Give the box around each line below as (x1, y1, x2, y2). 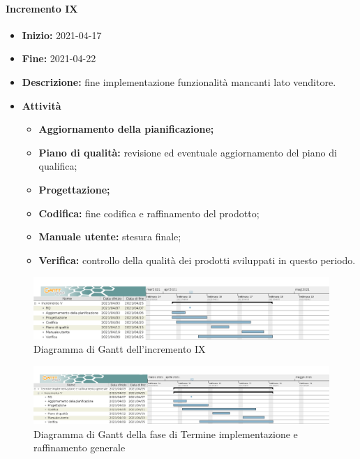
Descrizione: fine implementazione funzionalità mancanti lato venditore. (22, 74, 336, 89)
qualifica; (38, 159, 77, 173)
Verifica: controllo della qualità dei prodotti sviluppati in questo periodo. (38, 252, 356, 267)
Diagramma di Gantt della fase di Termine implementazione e (33, 426, 298, 441)
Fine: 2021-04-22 (22, 51, 96, 66)
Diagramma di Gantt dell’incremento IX (33, 342, 206, 356)
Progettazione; (38, 182, 110, 196)
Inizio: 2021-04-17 (22, 27, 102, 42)
